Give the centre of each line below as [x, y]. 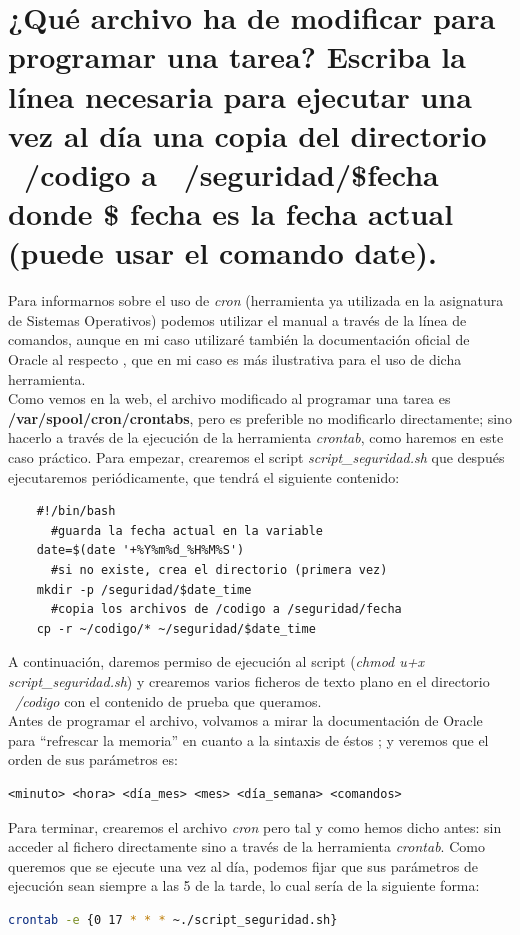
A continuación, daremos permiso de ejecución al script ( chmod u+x [216, 661]
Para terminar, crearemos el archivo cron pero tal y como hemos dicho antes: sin [255, 826]
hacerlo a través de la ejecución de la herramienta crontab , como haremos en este [256, 437]
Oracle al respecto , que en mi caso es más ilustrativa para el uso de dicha [235, 359]
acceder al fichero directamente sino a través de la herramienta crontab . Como [246, 846]
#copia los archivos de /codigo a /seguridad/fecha [226, 609]
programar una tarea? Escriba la [237, 56]
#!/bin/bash [76, 511]
